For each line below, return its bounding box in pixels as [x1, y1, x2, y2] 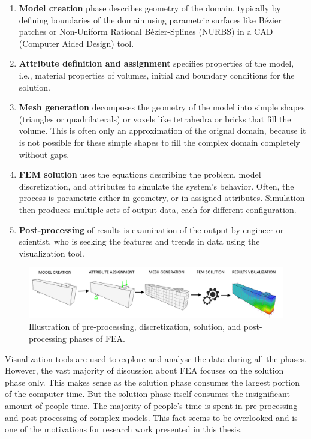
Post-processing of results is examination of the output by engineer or [19, 223, 284, 236]
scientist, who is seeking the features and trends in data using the [19, 235, 260, 248]
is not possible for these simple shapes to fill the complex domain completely [19, 136, 300, 148]
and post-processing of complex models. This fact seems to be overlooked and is [5, 411, 298, 423]
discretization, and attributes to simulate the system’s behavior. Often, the [19, 179, 294, 192]
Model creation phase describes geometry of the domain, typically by [19, 2, 281, 14]
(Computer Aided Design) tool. [19, 37, 134, 49]
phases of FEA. [69, 332, 125, 344]
